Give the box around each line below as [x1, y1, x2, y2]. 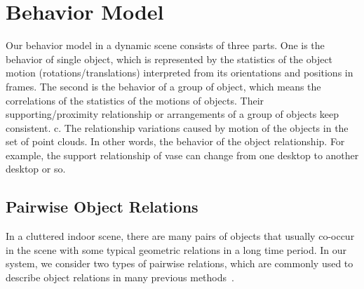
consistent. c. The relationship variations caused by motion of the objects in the [6, 120, 349, 135]
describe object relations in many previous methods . [6, 270, 234, 285]
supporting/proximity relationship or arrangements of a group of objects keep [6, 107, 339, 121]
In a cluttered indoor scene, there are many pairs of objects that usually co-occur [6, 229, 355, 243]
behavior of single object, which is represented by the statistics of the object [6, 51, 333, 66]
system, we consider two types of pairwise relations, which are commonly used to [6, 256, 353, 271]
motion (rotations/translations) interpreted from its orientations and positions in [6, 65, 353, 80]
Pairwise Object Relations [6, 196, 198, 217]
